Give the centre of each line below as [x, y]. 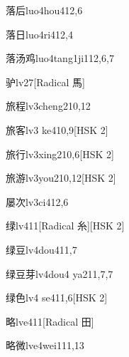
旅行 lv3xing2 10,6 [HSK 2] [60, 154]
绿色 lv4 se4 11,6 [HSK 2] [57, 297]
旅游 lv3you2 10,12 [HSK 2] [61, 178]
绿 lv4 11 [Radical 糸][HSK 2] [65, 226]
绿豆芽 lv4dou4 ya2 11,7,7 [60, 273]
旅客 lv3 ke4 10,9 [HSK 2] [57, 129]
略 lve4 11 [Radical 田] [50, 321]
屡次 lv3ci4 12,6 [37, 201]
